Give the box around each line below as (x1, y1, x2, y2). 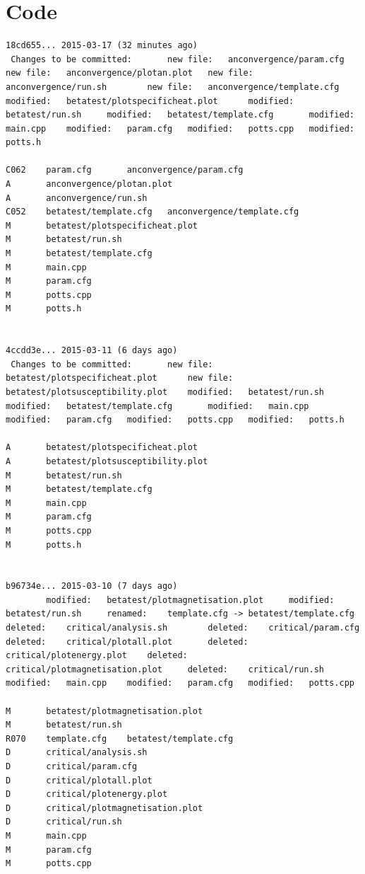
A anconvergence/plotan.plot (6, 179, 173, 190)
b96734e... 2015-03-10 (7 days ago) (6, 581, 178, 592)
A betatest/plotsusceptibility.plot (6, 456, 208, 466)
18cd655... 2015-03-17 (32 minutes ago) (6, 40, 198, 51)
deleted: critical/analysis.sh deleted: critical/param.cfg (6, 623, 360, 633)
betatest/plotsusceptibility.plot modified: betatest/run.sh (6, 386, 325, 397)
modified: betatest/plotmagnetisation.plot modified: (46, 594, 335, 605)
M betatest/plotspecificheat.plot (6, 220, 198, 231)
